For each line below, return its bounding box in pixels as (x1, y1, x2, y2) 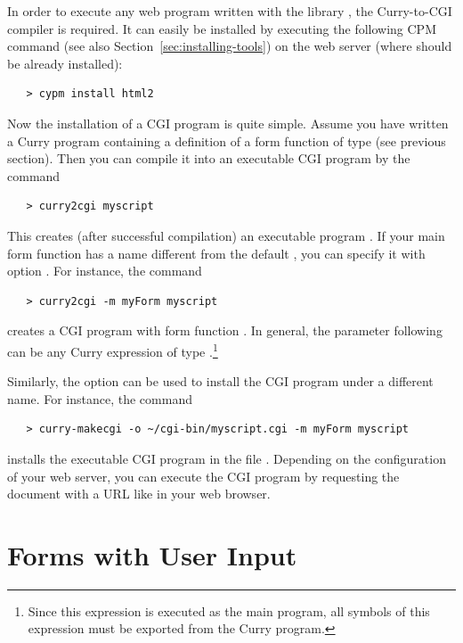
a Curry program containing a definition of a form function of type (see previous (7, 131, 446, 150)
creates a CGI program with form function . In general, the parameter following (7, 321, 443, 340)
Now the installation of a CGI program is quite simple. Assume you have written (7, 113, 449, 132)
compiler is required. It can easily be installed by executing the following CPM (7, 19, 436, 37)
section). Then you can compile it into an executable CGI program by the (7, 149, 410, 168)
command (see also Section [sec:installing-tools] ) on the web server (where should (7, 37, 452, 55)
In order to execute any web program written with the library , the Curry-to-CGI (7, 2, 452, 20)
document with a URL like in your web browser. (7, 484, 271, 503)
